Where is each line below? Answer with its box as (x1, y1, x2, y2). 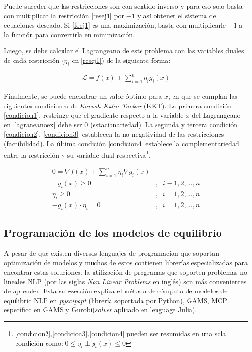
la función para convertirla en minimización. (4, 29, 135, 39)
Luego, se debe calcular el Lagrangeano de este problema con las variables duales (4, 46, 244, 56)
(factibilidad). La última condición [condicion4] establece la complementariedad (4, 138, 239, 149)
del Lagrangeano (191, 110, 241, 120)
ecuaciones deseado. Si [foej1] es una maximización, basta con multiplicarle (4, 20, 226, 30)
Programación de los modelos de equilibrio (4, 225, 222, 240)
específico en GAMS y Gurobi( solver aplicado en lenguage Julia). (4, 305, 197, 315)
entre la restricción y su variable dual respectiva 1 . (4, 148, 151, 160)
